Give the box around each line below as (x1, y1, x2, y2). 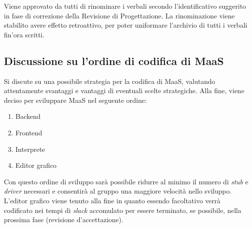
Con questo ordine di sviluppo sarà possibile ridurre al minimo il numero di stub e (4, 176, 249, 186)
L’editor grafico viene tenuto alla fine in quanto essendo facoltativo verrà (4, 195, 221, 205)
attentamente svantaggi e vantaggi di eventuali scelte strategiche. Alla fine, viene (4, 85, 245, 96)
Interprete (15, 144, 45, 154)
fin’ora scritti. (4, 29, 45, 39)
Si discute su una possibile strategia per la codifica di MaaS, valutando (4, 76, 216, 86)
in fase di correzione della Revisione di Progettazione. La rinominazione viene (4, 10, 235, 20)
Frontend (15, 127, 42, 137)
